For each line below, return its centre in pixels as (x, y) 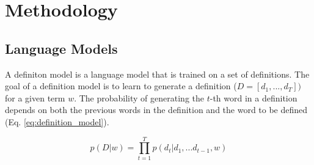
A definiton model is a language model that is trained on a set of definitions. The (157, 74)
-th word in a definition (254, 97)
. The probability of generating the (139, 97)
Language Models (61, 48)
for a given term (35, 97)
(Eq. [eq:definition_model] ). (57, 121)
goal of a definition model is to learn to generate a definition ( (121, 86)
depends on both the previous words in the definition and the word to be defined (156, 110)
